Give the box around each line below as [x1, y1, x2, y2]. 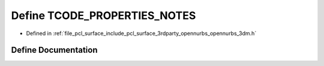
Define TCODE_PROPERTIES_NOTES [11, 9, 196, 22]
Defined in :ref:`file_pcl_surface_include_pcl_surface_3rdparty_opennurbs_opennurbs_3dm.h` [26, 30, 257, 37]
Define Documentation [11, 45, 98, 55]
